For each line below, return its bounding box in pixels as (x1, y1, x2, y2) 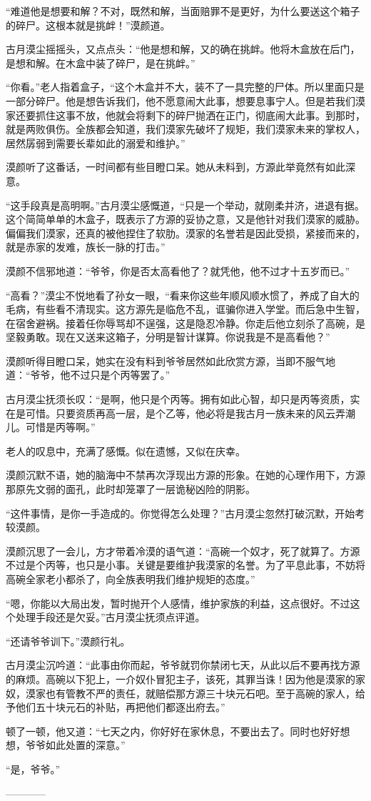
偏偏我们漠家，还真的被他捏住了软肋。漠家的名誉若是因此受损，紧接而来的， (6, 225, 365, 240)
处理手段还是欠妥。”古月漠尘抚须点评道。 (15, 610, 205, 625)
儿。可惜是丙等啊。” (6, 419, 96, 434)
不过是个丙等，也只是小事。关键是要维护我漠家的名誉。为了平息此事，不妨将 (6, 557, 365, 572)
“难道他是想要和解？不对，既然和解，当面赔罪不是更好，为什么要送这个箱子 (6, 4, 360, 18)
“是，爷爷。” (6, 761, 61, 776)
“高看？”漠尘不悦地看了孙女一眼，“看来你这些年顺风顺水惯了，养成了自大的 (6, 287, 360, 302)
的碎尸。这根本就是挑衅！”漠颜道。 (6, 17, 171, 32)
